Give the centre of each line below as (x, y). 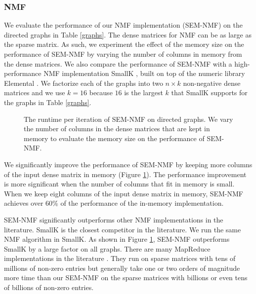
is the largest (144, 92)
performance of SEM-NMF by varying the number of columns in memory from (123, 54)
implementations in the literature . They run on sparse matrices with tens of (120, 258)
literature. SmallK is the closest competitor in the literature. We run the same (123, 229)
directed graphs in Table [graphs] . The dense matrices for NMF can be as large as (128, 34)
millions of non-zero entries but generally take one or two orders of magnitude (122, 268)
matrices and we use (35, 92)
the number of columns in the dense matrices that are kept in (117, 129)
